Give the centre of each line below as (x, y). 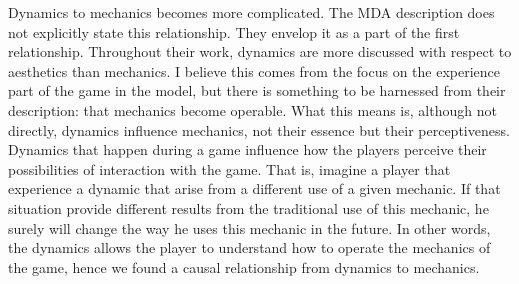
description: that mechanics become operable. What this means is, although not (252, 109)
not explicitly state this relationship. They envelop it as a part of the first (234, 31)
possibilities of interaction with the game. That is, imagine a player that (229, 168)
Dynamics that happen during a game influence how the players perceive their (247, 149)
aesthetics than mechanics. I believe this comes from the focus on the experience (254, 70)
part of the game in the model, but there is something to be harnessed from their (257, 90)
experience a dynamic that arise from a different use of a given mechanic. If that (254, 188)
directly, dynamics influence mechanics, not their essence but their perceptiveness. (259, 129)
